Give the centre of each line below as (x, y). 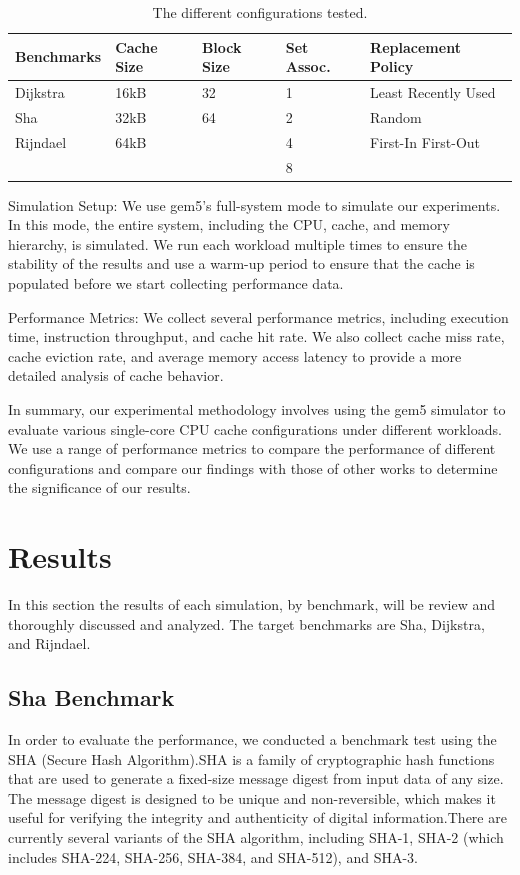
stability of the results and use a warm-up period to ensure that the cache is (241, 263)
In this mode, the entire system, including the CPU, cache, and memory (229, 224)
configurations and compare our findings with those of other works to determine (253, 467)
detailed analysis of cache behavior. (116, 375)
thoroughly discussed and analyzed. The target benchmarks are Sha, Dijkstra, (246, 623)
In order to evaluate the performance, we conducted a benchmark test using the (252, 739)
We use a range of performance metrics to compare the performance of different (252, 448)
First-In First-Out (425, 141)
